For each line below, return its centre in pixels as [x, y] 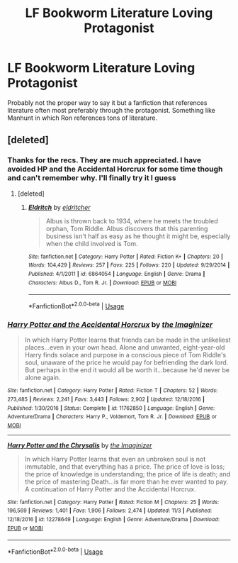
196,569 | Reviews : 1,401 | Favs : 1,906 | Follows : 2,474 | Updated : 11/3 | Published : [110, 511]
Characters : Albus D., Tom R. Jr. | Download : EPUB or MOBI [102, 283]
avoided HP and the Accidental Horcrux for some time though [115, 169]
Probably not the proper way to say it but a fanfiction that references [107, 102]
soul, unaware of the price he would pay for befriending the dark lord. [126, 362]
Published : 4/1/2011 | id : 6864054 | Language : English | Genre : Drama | [117, 274]
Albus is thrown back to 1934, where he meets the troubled [132, 221]
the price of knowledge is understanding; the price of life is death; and [127, 474]
